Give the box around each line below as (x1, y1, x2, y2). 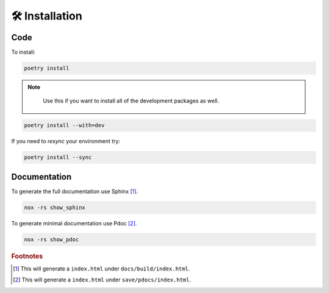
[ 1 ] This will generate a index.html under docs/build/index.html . (13, 265, 190, 272)
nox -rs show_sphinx (24, 204, 85, 211)
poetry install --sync (24, 154, 92, 161)
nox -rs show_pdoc (24, 236, 79, 243)
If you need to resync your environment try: (11, 138, 121, 145)
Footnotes (11, 252, 43, 260)
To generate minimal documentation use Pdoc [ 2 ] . (11, 219, 137, 227)
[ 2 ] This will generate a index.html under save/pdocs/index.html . (13, 276, 191, 283)
